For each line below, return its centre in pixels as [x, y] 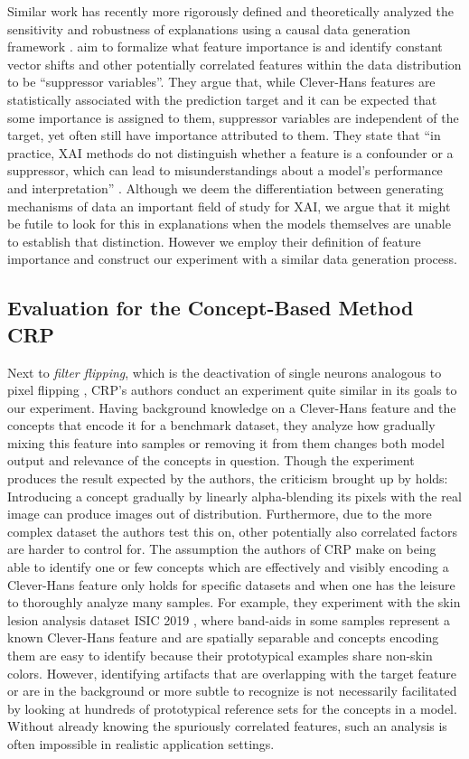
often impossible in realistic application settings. [141, 743]
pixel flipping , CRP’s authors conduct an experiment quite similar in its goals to [232, 390]
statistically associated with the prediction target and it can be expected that [222, 99]
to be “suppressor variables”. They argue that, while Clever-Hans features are [221, 82]
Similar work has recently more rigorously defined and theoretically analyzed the [230, 11]
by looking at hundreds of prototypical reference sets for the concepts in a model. [232, 708]
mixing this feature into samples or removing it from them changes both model [226, 442]
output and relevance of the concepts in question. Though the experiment [211, 460]
